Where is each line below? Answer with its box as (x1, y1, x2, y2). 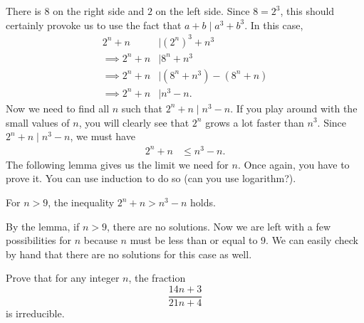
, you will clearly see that (78, 115, 189, 129)
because (83, 233, 118, 248)
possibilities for (6, 233, 72, 248)
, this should (280, 4, 335, 18)
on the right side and (53, 4, 145, 18)
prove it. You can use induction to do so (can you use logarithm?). (6, 171, 296, 186)
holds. (189, 195, 216, 210)
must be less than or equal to (130, 233, 258, 248)
